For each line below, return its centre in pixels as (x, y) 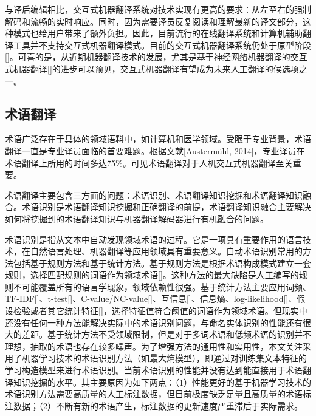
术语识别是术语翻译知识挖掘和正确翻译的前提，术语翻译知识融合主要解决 (166, 207)
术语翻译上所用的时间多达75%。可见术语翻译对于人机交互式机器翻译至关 (149, 162)
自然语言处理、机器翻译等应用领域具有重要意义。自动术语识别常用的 (166, 251)
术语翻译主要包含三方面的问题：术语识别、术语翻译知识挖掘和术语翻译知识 (154, 195)
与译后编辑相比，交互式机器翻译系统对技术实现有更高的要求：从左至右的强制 (158, 9)
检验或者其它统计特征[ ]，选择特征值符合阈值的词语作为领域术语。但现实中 (160, 311)
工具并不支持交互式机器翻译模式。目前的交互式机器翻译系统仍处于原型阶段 (162, 45)
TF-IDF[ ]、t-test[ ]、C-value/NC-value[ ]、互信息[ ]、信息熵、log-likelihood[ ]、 (151, 298)
